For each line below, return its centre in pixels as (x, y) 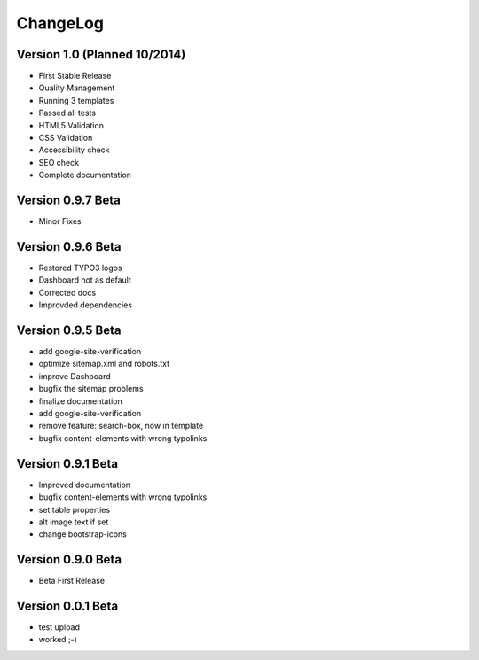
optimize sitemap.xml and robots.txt (104, 364)
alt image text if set (74, 522)
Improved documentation (85, 485)
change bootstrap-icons (83, 534)
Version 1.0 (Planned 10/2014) (101, 54)
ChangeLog (60, 23)
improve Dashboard (75, 376)
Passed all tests (67, 113)
